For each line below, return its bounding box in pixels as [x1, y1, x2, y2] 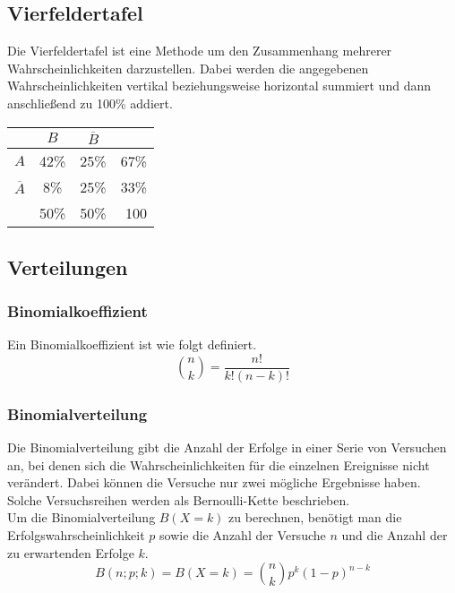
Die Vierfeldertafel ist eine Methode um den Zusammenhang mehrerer [7, 41, 392, 60]
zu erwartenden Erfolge [7, 543, 134, 562]
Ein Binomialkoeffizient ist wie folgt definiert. [7, 335, 257, 354]
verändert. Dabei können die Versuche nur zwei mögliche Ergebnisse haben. [7, 473, 421, 492]
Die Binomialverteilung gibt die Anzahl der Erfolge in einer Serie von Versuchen [7, 437, 447, 456]
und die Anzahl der [341, 525, 448, 544]
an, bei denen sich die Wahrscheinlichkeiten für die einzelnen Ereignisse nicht [7, 455, 430, 474]
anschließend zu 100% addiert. [7, 93, 173, 112]
